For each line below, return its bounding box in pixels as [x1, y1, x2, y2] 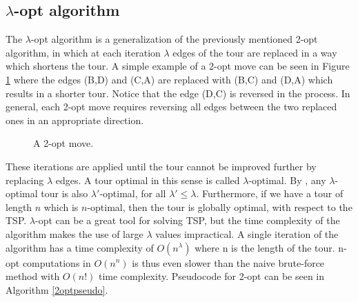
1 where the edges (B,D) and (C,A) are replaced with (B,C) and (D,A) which [6, 72, 333, 86]
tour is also [41, 186, 88, 201]
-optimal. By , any [248, 172, 326, 187]
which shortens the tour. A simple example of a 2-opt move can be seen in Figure [6, 59, 350, 73]
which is [43, 199, 79, 214]
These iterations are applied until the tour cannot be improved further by [6, 159, 317, 173]
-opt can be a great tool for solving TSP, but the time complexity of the [35, 213, 340, 228]
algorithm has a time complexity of [6, 240, 154, 254]
